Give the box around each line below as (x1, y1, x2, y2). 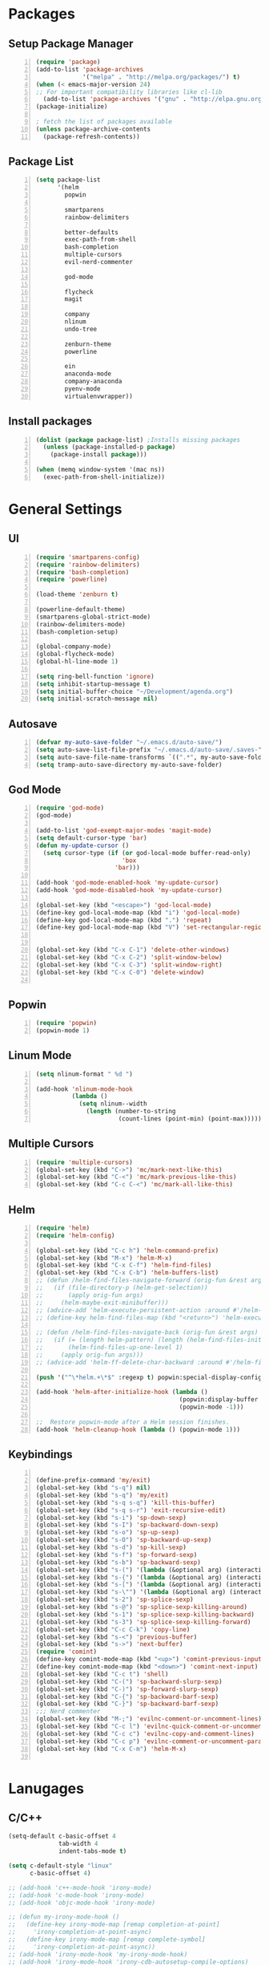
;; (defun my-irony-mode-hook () (8, 1913, 120, 1921)
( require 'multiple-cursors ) (35, 1158, 134, 1166)
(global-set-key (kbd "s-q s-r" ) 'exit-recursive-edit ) (35, 1506, 227, 1514)
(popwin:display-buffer (179, 1396, 259, 1404)
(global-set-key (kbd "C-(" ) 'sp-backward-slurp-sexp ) (35, 1677, 223, 1685)
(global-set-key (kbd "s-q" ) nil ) (35, 1484, 151, 1492)
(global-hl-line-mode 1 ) (35, 658, 118, 666)
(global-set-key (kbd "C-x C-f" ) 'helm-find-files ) (35, 1261, 212, 1270)
